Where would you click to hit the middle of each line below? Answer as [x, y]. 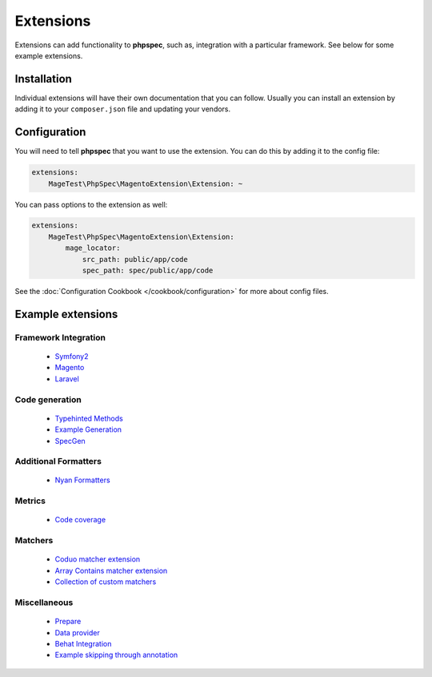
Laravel [67, 379]
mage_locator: [93, 248]
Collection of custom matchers [106, 582]
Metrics [30, 501]
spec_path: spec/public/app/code [148, 271]
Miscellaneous [44, 602]
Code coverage [80, 520]
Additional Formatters [58, 461]
